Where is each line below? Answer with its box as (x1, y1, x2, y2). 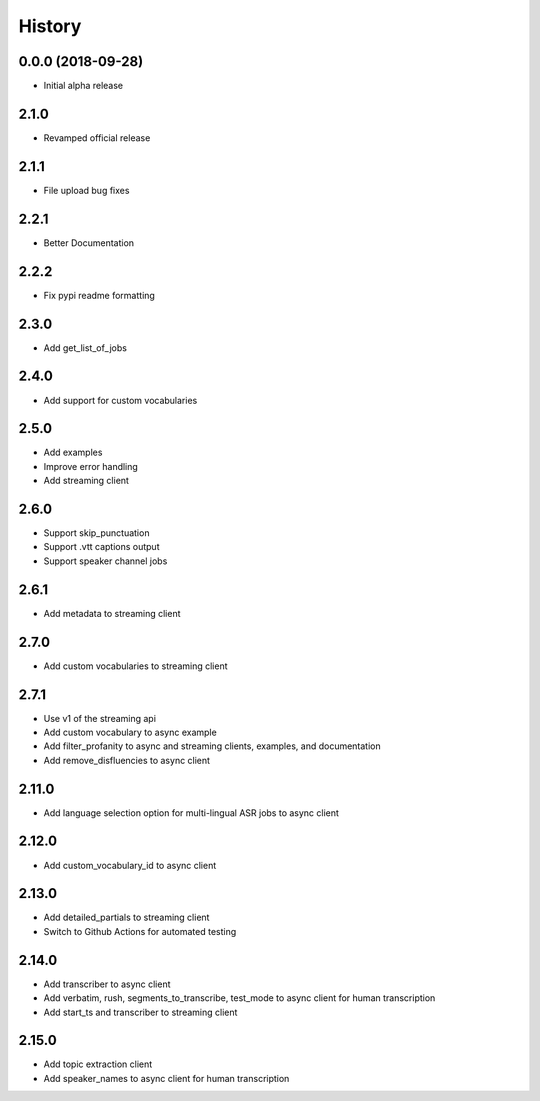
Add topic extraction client (43, 1058, 153, 1070)
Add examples (43, 446, 103, 459)
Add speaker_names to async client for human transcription (43, 1072, 290, 1084)
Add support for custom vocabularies (43, 394, 198, 406)
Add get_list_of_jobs (43, 341, 127, 354)
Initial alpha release (43, 80, 124, 92)
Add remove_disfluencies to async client (43, 754, 210, 766)
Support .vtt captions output (43, 541, 160, 553)
